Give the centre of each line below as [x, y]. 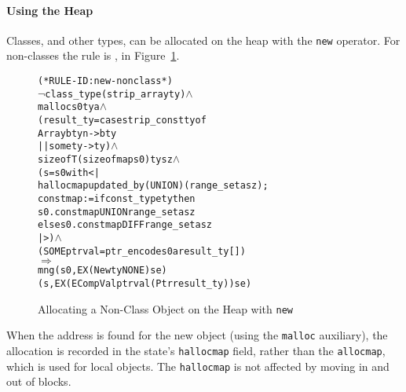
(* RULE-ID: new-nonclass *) [105, 81]
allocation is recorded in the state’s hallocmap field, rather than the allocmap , [196, 350]
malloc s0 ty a [69, 107]
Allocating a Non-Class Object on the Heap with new [165, 308]
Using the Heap [50, 10]
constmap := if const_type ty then [117, 198]
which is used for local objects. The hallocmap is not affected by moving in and [198, 366]
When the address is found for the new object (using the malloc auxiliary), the [197, 335]
